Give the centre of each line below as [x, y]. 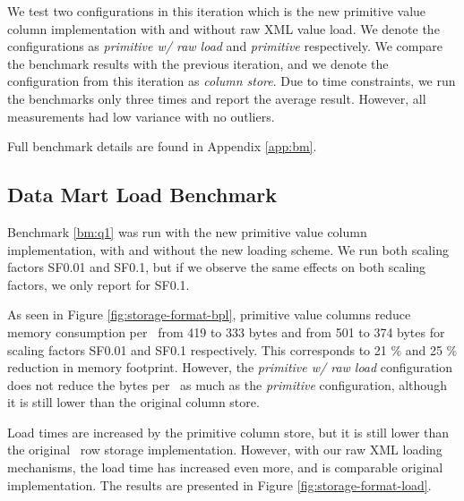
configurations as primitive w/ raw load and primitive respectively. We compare [225, 46]
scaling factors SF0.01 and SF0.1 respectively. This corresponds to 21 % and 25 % [232, 349]
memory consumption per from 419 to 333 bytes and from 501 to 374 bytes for [226, 331]
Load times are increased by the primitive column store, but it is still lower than [228, 432]
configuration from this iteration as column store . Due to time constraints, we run [232, 81]
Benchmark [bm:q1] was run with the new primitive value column [187, 231]
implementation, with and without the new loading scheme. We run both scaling [228, 249]
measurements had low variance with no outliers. [141, 116]
